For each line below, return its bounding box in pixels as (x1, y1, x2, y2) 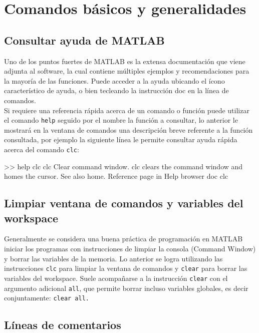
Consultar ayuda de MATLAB (4, 32, 165, 48)
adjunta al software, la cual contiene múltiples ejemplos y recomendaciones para (4, 66, 249, 76)
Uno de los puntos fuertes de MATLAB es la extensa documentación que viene (4, 56, 245, 66)
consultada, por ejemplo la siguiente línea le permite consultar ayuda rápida (4, 134, 237, 145)
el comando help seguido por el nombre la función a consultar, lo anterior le (4, 115, 238, 125)
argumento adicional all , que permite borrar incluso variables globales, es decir (4, 282, 248, 293)
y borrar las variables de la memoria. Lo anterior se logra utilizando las (4, 253, 223, 263)
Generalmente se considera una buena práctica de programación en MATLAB (4, 233, 243, 244)
